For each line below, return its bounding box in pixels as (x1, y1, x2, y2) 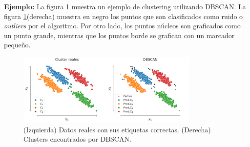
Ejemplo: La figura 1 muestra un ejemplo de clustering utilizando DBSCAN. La (4, 1, 246, 11)
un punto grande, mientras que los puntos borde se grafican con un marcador (4, 30, 235, 40)
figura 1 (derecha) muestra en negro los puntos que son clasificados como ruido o (4, 11, 243, 21)
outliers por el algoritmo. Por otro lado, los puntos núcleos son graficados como (4, 21, 241, 31)
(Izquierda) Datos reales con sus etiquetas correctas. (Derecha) (23, 124, 211, 134)
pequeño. (4, 40, 31, 50)
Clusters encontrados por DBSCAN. (23, 134, 131, 144)
